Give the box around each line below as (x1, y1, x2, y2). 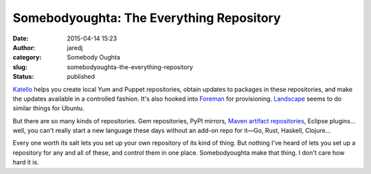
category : (12, 53, 42, 62)
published (67, 73, 95, 81)
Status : (12, 73, 34, 81)
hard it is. (12, 158, 39, 166)
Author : (12, 43, 36, 51)
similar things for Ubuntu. (12, 104, 85, 112)
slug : (12, 62, 27, 71)
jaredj (67, 43, 83, 51)
